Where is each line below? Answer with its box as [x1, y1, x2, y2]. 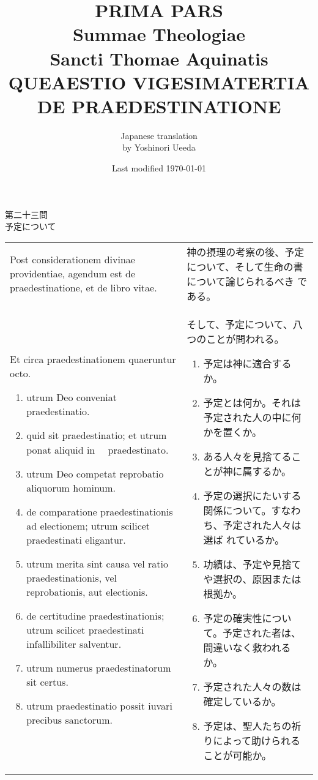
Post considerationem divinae [10, 252, 135, 267]
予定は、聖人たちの [203, 718, 292, 733]
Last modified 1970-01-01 [112, 162, 206, 174]
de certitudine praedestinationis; [26, 608, 165, 623]
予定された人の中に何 [203, 410, 301, 424]
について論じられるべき [187, 274, 294, 288]
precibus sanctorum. [26, 712, 113, 727]
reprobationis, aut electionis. [26, 584, 148, 599]
